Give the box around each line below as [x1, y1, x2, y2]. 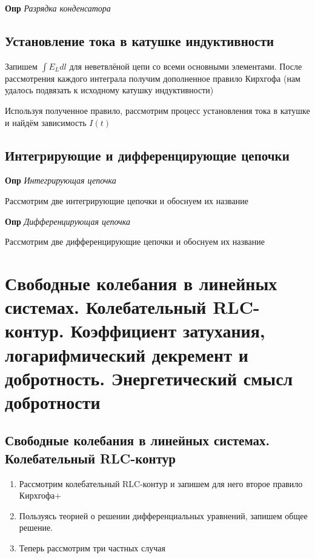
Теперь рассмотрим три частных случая [19, 542, 165, 554]
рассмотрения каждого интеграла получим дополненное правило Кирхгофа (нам [5, 71, 300, 84]
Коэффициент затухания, [70, 318, 265, 343]
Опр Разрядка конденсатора [5, 2, 111, 14]
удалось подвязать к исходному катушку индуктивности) [5, 84, 214, 96]
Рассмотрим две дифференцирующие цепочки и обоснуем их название [5, 235, 265, 248]
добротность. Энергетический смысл [5, 365, 293, 390]
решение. [19, 521, 53, 534]
